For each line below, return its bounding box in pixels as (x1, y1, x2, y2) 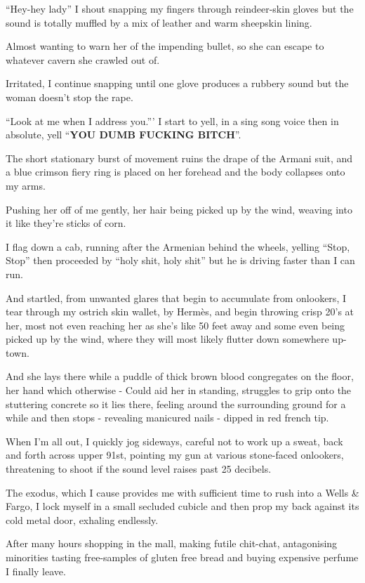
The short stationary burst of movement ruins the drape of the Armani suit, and (6, 150, 353, 165)
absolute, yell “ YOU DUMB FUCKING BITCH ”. (6, 127, 241, 142)
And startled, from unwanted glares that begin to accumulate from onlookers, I (6, 290, 346, 305)
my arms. (6, 178, 46, 192)
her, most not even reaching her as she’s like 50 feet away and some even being (6, 317, 345, 332)
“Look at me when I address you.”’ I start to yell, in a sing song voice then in (6, 113, 339, 128)
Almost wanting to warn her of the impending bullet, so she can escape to (6, 39, 324, 53)
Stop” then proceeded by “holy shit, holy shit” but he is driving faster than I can (6, 253, 355, 268)
